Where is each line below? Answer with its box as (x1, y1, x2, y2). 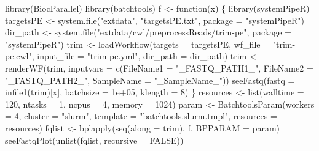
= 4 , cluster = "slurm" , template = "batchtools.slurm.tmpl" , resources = (5, 109, 277, 122)
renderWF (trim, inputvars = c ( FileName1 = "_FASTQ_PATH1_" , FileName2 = (5, 61, 313, 74)
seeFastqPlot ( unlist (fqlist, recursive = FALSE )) (5, 133, 184, 146)
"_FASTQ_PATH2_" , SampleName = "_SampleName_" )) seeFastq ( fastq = (5, 73, 295, 86)
